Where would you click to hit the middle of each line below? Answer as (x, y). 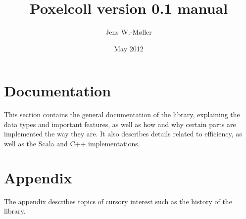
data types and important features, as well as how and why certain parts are (120, 124)
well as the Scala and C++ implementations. (72, 144)
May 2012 (129, 48)
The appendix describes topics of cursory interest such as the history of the (118, 201)
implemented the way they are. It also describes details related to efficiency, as (123, 134)
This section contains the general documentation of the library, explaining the (122, 114)
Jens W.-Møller (129, 32)
